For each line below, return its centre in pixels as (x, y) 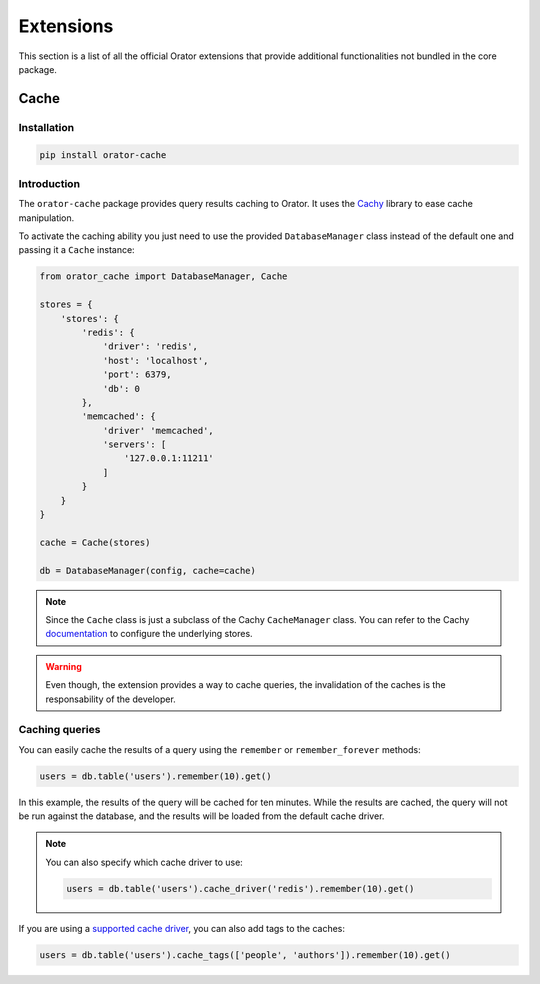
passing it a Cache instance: (76, 250)
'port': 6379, (137, 374)
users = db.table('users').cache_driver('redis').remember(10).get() (240, 888)
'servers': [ (134, 444)
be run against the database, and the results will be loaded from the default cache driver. (201, 816)
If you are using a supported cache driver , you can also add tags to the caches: (181, 928)
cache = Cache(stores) (95, 542)
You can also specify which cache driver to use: (144, 862)
